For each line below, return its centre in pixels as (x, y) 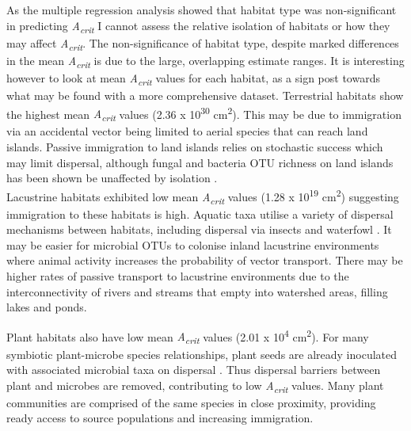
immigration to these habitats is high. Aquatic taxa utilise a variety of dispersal (200, 214)
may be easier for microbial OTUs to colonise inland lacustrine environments (193, 244)
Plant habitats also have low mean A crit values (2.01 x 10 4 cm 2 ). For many (188, 336)
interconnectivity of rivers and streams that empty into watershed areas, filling (197, 291)
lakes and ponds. (47, 307)
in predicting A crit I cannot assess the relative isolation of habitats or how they (198, 26)
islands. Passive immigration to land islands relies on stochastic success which (195, 147)
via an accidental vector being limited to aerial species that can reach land (187, 131)
